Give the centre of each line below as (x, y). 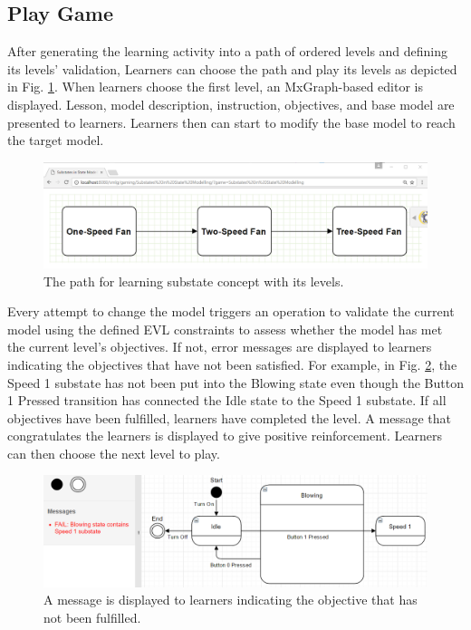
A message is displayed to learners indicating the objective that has (231, 600)
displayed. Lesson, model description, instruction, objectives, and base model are (231, 104)
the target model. (56, 140)
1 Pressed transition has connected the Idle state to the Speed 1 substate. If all (227, 400)
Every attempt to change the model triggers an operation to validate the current (231, 311)
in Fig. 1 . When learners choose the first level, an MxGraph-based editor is (215, 87)
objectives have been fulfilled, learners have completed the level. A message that (229, 417)
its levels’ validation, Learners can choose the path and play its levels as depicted (232, 68)
